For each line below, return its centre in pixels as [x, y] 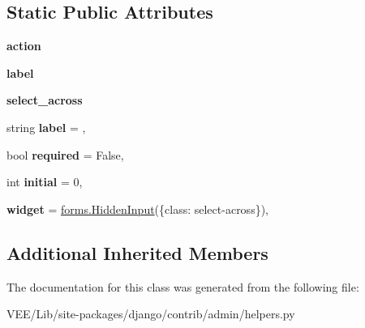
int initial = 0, [45, 182]
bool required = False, [65, 154]
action [24, 46]
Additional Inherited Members [137, 252]
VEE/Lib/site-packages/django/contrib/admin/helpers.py [151, 314]
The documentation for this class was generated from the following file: [183, 286]
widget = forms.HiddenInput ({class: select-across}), [137, 209]
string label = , [46, 127]
